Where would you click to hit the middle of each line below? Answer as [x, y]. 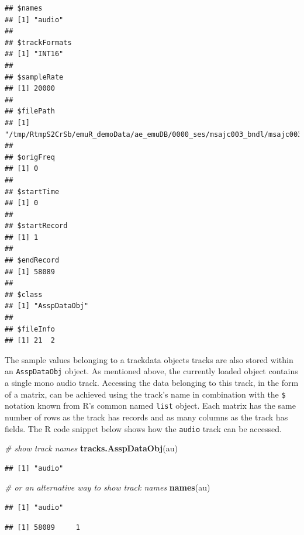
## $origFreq [30, 157]
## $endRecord [32, 260]
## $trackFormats [38, 42]
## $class [24, 294]
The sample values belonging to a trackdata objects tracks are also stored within [149, 359]
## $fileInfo [30, 329]
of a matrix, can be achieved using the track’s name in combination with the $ [145, 394]
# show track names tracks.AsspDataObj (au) [91, 448]
